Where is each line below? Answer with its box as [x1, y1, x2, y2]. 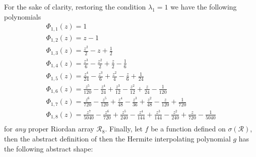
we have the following [170, 2, 237, 12]
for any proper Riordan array [4, 123, 94, 134]
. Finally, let [105, 123, 143, 134]
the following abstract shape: [4, 143, 93, 153]
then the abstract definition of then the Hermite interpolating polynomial [4, 133, 231, 144]
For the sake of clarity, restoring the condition [4, 2, 146, 12]
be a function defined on [151, 123, 226, 134]
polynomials [4, 11, 41, 22]
